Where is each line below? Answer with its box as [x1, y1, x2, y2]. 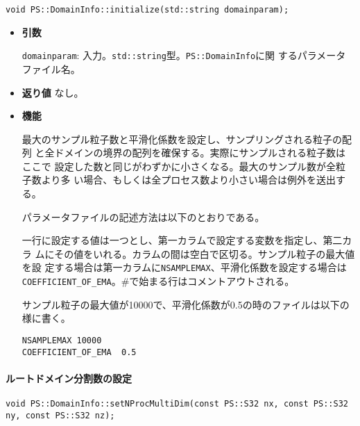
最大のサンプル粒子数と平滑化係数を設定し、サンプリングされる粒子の [22, 131, 342, 146]
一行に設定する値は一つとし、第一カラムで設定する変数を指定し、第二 [22, 233, 343, 247]
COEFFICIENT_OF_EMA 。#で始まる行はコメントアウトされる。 [22, 274, 295, 288]
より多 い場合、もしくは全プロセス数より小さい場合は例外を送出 [41, 172, 336, 187]
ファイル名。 [22, 61, 80, 76]
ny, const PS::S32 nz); [6, 410, 115, 420]
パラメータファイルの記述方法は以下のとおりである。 [22, 209, 265, 224]
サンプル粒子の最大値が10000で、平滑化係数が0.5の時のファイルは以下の [22, 297, 350, 311]
